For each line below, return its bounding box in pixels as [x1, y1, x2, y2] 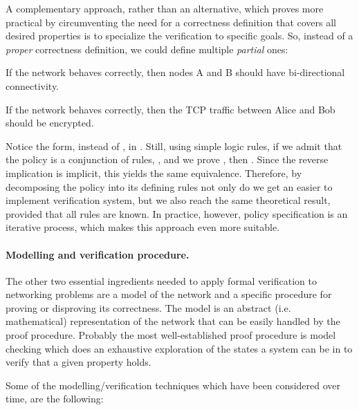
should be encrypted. [6, 115, 94, 130]
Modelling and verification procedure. [6, 247, 190, 261]
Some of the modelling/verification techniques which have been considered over [6, 378, 341, 392]
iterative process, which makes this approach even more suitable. [6, 220, 280, 234]
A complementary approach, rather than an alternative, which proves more [6, 1, 324, 15]
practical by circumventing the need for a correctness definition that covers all [6, 15, 337, 29]
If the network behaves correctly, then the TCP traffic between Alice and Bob [6, 102, 335, 116]
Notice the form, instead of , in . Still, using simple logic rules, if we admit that [6, 138, 342, 153]
